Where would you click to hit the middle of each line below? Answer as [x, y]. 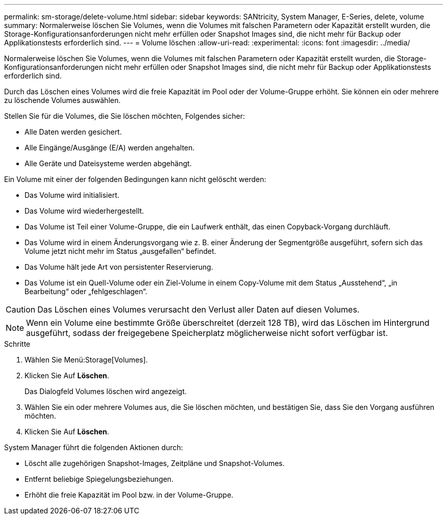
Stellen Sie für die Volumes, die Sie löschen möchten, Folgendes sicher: [125, 116]
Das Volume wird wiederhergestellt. [84, 211]
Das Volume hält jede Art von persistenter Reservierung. [119, 267]
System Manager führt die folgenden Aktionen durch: [94, 447]
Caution [21, 309]
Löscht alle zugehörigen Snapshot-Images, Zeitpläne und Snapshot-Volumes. [155, 463]
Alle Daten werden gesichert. [73, 132]
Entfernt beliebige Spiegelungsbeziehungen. [99, 479]
